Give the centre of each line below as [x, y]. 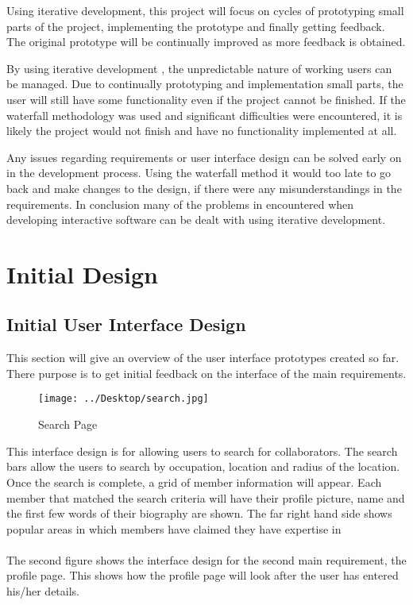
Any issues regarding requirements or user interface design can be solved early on [204, 157]
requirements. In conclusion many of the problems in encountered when [180, 204]
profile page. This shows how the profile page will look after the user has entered [203, 575]
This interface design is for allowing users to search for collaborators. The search [202, 451]
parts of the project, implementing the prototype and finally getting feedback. [196, 26]
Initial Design [82, 274]
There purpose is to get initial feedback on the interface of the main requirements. [206, 373]
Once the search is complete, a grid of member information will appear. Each [194, 482]
